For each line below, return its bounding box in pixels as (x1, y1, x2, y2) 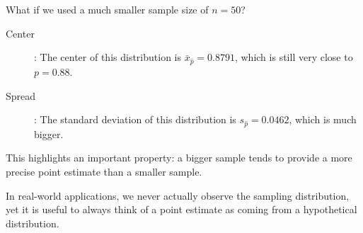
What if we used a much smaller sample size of (6, 2, 209, 16)
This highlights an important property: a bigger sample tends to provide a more (6, 150, 352, 165)
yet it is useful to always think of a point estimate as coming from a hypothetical (6, 202, 357, 217)
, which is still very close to (234, 50, 353, 64)
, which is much (289, 112, 357, 127)
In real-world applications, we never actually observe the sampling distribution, (6, 188, 350, 203)
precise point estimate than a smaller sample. (6, 164, 202, 179)
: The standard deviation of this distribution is (34, 112, 236, 127)
